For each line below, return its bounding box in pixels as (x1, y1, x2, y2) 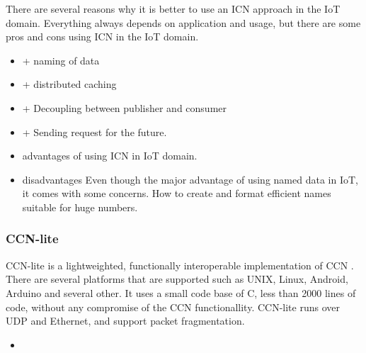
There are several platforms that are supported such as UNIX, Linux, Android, (6, 271, 348, 286)
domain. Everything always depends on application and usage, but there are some (6, 15, 361, 30)
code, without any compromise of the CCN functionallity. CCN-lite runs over (6, 299, 340, 314)
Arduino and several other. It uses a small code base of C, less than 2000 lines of (6, 285, 356, 300)
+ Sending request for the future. (22, 124, 167, 139)
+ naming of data (22, 52, 100, 67)
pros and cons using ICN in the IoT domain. (6, 29, 199, 44)
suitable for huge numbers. (22, 199, 138, 214)
